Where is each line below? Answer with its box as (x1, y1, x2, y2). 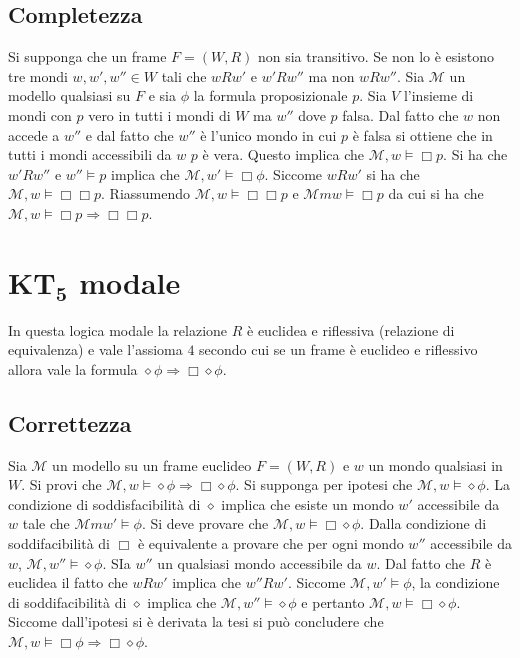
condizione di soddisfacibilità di (8, 493, 201, 514)
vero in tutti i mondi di (88, 104, 231, 125)
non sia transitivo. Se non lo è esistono (257, 46, 494, 67)
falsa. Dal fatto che (342, 104, 459, 125)
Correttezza (8, 407, 132, 438)
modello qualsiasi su (8, 85, 131, 106)
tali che (161, 65, 207, 86)
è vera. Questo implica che (202, 144, 365, 165)
